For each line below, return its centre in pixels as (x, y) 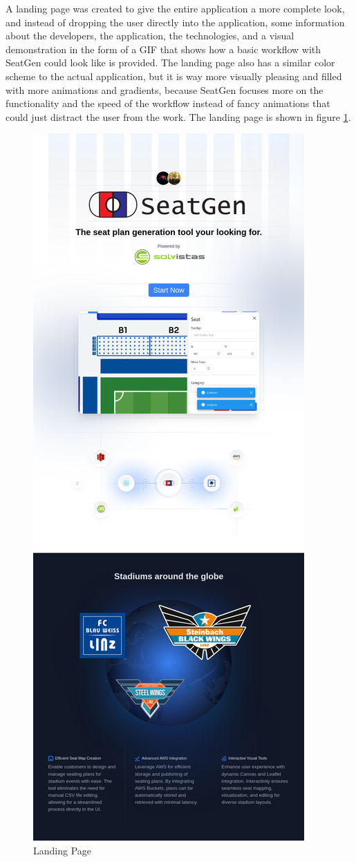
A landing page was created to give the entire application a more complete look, (175, 8)
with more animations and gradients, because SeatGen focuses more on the (165, 89)
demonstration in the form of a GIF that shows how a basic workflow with (163, 49)
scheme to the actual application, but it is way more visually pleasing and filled (174, 76)
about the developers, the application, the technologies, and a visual (150, 36)
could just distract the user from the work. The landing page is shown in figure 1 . (178, 116)
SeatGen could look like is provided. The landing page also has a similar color (170, 63)
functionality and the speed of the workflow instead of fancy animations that (168, 103)
